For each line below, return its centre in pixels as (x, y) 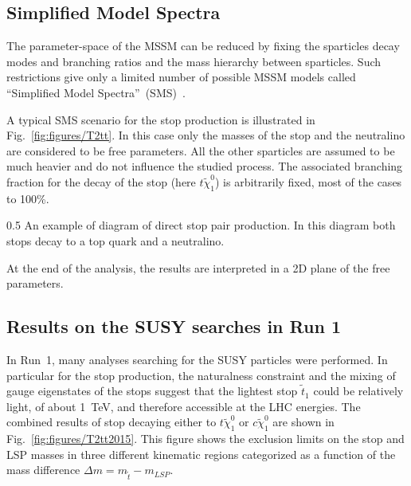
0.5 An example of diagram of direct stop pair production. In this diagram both (201, 225)
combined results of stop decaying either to (112, 422)
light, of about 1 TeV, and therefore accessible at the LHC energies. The (184, 406)
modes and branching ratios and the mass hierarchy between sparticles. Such (194, 61)
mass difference (43, 470)
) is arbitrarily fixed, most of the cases (308, 181)
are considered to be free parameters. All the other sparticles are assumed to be (201, 150)
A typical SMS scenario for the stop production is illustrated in (161, 119)
